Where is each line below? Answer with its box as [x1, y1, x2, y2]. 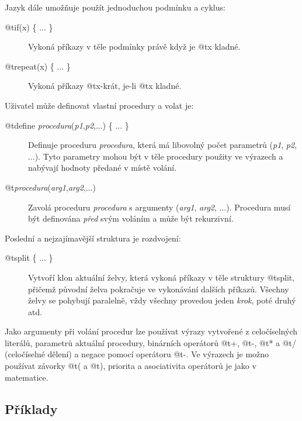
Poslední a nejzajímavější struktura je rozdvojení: [5, 232, 181, 244]
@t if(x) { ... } [5, 20, 53, 33]
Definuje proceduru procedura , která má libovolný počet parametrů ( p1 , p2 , [28, 139, 297, 151]
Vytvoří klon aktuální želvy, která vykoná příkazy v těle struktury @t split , [28, 271, 295, 283]
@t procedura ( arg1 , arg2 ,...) [5, 181, 96, 193]
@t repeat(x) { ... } [5, 60, 71, 72]
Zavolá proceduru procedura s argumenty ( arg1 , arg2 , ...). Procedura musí [28, 201, 291, 213]
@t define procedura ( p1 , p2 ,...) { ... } [5, 119, 129, 131]
